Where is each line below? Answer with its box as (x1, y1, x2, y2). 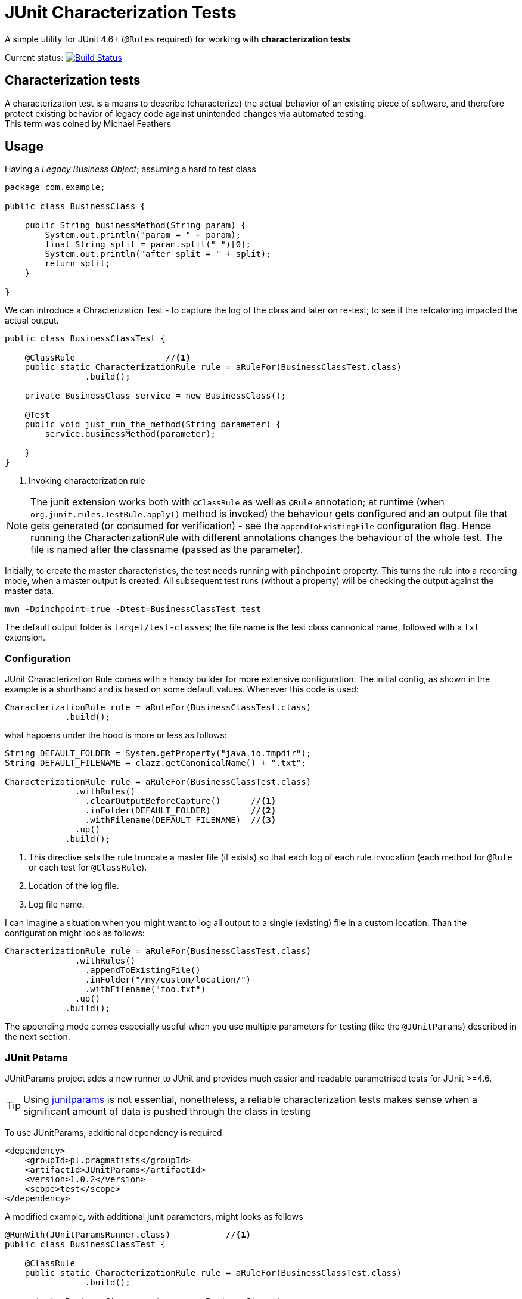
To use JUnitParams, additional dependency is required (5, 1127, 222, 1138)
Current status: (5, 52, 64, 63)
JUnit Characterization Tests (5, 2, 237, 23)
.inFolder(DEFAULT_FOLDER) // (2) (85, 806, 276, 816)
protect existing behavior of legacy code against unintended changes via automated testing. (5, 108, 366, 119)
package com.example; (5, 182, 105, 192)
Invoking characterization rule (29, 476, 145, 486)
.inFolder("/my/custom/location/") (85, 975, 251, 985)
